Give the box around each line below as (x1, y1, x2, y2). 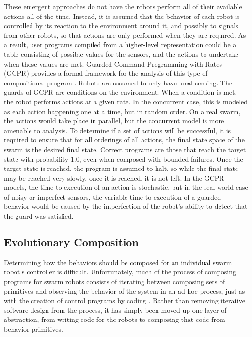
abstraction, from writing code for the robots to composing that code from (4, 314, 225, 324)
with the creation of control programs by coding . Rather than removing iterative (4, 295, 245, 305)
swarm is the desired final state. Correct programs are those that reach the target (4, 144, 246, 154)
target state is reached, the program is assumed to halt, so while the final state (4, 163, 238, 173)
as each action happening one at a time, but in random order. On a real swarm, (4, 106, 241, 116)
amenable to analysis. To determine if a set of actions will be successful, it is (4, 125, 231, 135)
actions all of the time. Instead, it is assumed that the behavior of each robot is (4, 11, 240, 21)
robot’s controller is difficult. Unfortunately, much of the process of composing (4, 267, 236, 277)
